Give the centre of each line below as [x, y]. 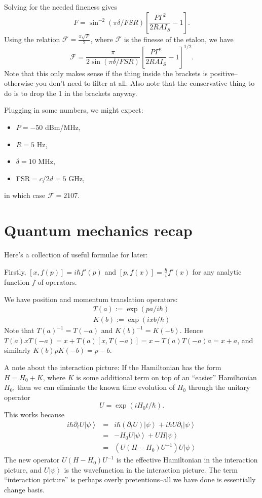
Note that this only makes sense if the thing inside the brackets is [106, 73]
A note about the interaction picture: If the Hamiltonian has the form [113, 367]
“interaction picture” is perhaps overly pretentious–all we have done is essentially [130, 479]
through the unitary [219, 387]
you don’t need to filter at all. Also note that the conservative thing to [145, 83]
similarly [17, 350]
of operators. [57, 282]
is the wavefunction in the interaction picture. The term [151, 469]
